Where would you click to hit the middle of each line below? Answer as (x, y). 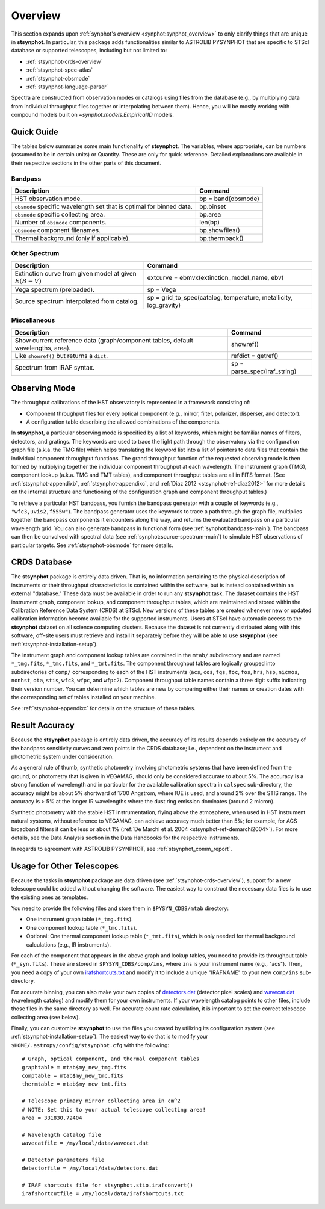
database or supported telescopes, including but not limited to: (89, 51)
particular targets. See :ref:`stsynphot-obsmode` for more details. (92, 545)
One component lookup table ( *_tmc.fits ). (82, 927)
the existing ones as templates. (50, 897)
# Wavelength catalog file (62, 1135)
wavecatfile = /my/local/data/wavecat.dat (85, 1143)
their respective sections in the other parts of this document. (86, 163)
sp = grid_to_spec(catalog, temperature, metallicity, (220, 298)
